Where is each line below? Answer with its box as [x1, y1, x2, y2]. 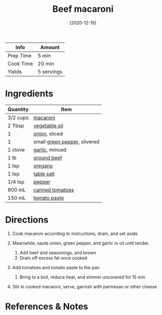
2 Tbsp [7, 122, 25, 129]
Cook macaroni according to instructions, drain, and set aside [12, 231, 138, 236]
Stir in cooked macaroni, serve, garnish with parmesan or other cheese [12, 283, 157, 289]
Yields [7, 68, 22, 75]
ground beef [33, 154, 63, 161]
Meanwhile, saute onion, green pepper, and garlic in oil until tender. [12, 240, 150, 246]
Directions [5, 214, 48, 226]
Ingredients [5, 88, 53, 99]
